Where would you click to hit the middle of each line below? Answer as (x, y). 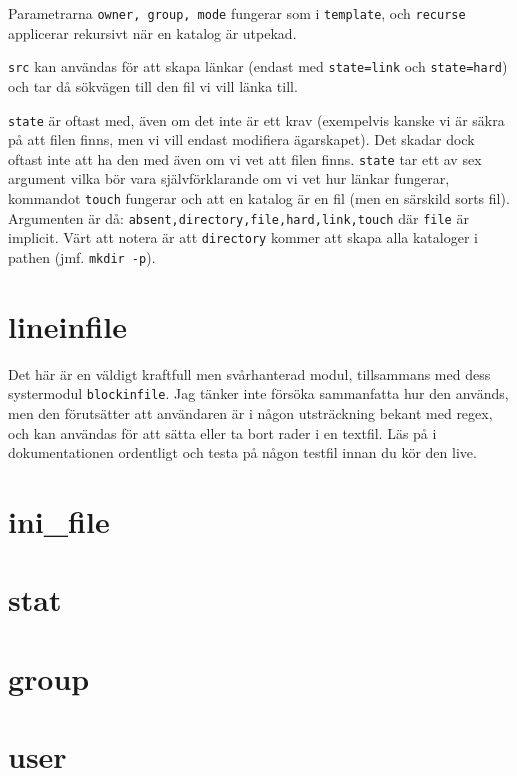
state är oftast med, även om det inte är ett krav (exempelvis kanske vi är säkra (256, 119)
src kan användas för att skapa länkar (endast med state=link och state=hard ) (258, 66)
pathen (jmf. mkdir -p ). (82, 256)
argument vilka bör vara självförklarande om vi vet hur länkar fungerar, (229, 178)
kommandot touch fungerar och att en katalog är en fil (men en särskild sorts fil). (259, 198)
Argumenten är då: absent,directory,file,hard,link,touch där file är (238, 217)
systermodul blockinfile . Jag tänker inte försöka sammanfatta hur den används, (258, 393)
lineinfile (67, 325)
